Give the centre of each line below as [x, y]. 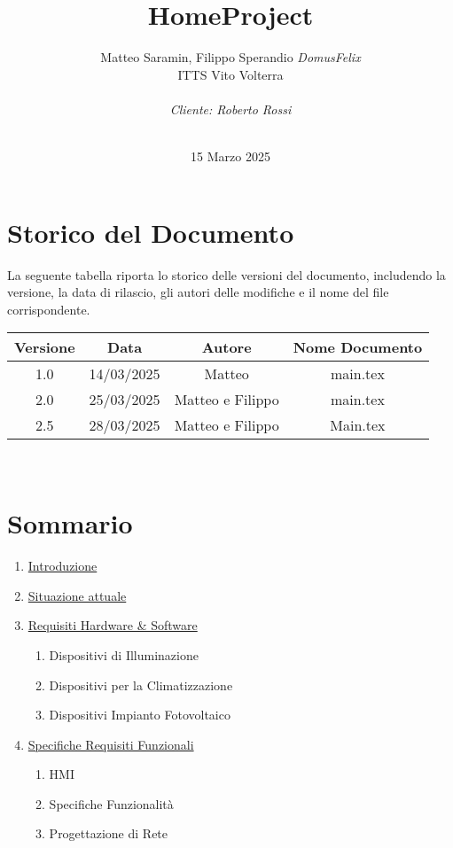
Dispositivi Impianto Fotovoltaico [140, 715]
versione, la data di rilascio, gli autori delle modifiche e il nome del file [198, 292]
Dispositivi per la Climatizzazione [141, 685]
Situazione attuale [77, 595]
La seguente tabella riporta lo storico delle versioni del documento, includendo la [226, 274]
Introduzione [62, 566]
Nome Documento [358, 347]
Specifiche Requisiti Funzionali [111, 744]
